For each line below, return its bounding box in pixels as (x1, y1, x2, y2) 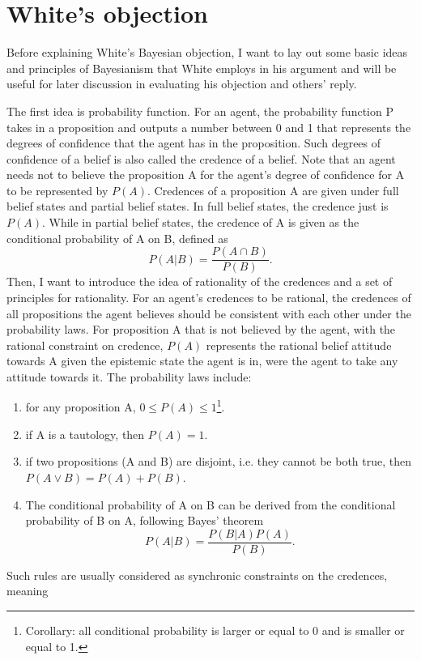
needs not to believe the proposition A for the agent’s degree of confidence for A (6, 166, 405, 183)
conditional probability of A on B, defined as (6, 229, 228, 246)
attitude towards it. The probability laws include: (6, 368, 252, 385)
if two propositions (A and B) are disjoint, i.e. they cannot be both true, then (25, 453, 411, 470)
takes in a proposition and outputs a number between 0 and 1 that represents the (6, 118, 411, 135)
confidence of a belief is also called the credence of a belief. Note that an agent (6, 150, 396, 167)
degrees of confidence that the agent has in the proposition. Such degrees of (6, 134, 381, 151)
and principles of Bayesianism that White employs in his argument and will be (6, 59, 397, 76)
